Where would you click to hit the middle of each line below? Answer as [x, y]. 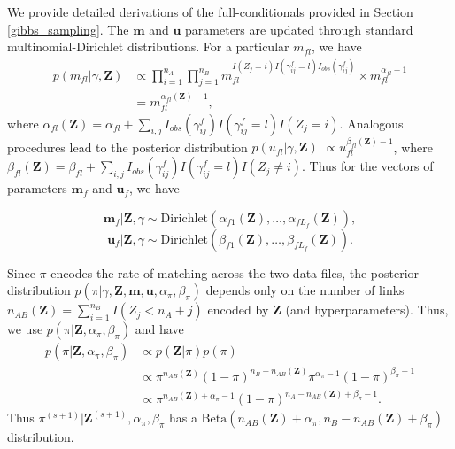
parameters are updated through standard [299, 29]
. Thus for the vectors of [368, 166]
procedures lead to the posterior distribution [127, 147]
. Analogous [371, 123]
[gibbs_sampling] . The [68, 29]
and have [159, 329]
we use [25, 329]
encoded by [238, 310]
